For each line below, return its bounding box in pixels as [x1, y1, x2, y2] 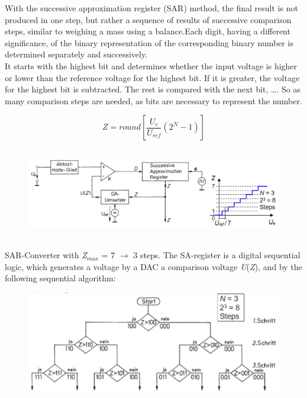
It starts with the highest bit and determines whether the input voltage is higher [5, 59, 298, 72]
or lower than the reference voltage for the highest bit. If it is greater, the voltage [5, 71, 300, 84]
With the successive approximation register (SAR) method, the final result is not [5, 2, 298, 14]
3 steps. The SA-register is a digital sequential [133, 249, 300, 261]
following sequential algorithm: [5, 272, 116, 284]
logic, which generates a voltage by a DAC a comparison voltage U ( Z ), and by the [5, 260, 302, 272]
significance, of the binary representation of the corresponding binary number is [5, 36, 293, 49]
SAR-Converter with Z [5, 249, 87, 261]
